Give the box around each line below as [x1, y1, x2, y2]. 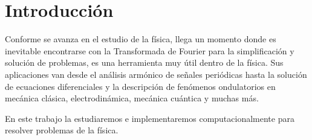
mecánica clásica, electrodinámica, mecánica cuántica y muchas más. [5, 92, 259, 104]
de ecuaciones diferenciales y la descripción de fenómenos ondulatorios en [5, 80, 276, 92]
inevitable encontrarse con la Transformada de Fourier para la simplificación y [5, 44, 294, 57]
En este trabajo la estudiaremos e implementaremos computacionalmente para [5, 112, 294, 124]
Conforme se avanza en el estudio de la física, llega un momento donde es [5, 33, 276, 45]
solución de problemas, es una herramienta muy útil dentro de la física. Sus [5, 56, 284, 69]
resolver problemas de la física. [5, 124, 119, 136]
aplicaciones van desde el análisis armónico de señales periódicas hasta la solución [5, 68, 307, 80]
